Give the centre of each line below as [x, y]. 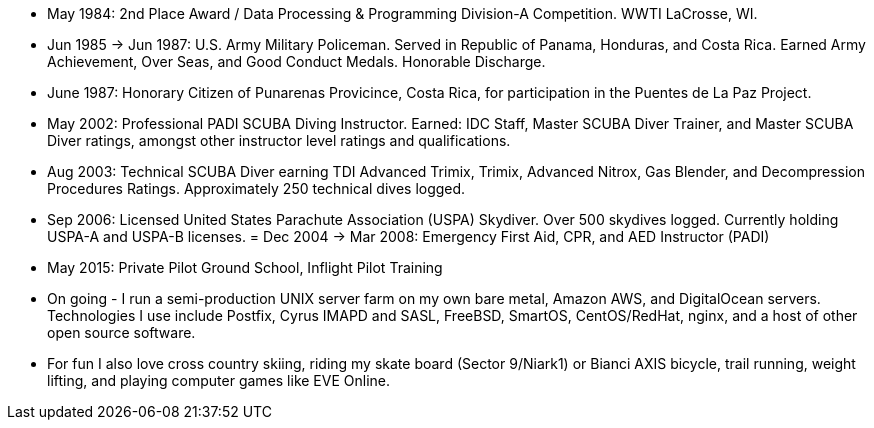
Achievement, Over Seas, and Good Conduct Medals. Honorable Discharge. [296, 61]
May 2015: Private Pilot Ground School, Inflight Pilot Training [245, 267]
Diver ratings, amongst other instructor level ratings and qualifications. [279, 140]
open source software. [121, 332]
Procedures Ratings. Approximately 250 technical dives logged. [256, 188]
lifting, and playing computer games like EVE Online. [219, 380]
